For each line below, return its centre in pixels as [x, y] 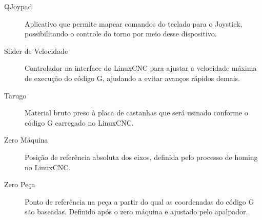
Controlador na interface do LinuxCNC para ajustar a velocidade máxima [141, 68]
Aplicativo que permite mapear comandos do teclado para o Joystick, [134, 23]
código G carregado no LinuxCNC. [79, 122]
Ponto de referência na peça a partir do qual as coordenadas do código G [139, 201]
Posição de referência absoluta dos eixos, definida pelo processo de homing [141, 157]
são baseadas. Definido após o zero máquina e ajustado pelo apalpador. [136, 212]
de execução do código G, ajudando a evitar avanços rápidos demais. [133, 78]
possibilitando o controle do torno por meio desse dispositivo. [121, 34]
